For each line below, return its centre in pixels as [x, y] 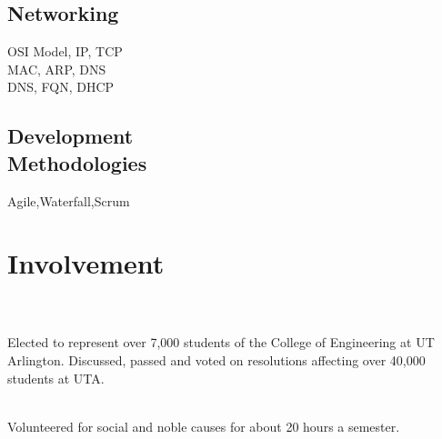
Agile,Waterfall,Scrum [69, 200]
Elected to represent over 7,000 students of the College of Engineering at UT [221, 342]
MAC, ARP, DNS [57, 69]
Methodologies [77, 162]
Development [70, 136]
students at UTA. [56, 378]
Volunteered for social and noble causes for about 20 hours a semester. [204, 426]
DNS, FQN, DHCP [61, 87]
